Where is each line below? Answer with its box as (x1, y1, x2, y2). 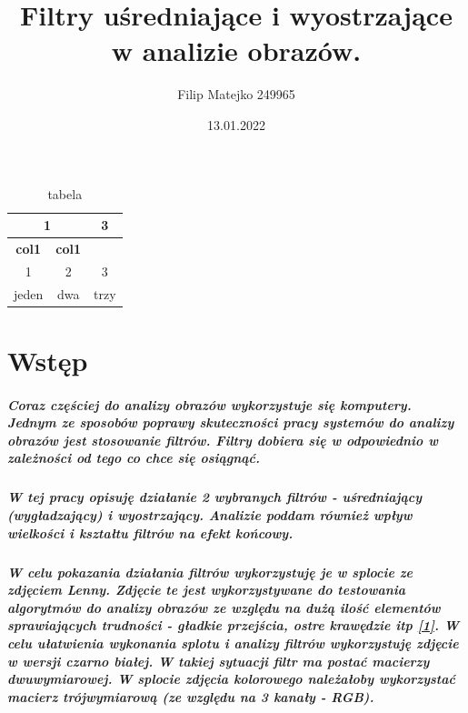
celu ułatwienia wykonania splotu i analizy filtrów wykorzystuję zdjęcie (7, 633, 459, 652)
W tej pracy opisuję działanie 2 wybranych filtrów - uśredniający (7, 487, 423, 507)
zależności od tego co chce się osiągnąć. (7, 448, 261, 467)
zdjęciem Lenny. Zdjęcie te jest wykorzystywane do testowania (7, 580, 406, 599)
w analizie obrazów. (111, 32, 362, 69)
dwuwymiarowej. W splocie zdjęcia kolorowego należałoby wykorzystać (7, 669, 455, 688)
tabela (47, 184, 83, 203)
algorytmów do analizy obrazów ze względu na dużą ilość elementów (7, 598, 441, 617)
